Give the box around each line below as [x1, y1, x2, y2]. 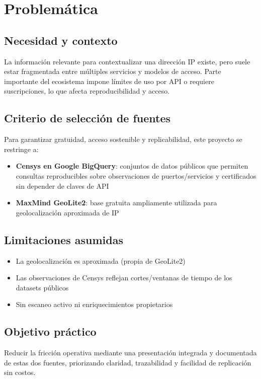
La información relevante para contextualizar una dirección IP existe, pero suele [4, 56, 250, 66]
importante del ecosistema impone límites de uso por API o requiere [4, 75, 214, 86]
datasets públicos [16, 282, 69, 292]
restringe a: [4, 143, 39, 154]
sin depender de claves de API [16, 180, 109, 191]
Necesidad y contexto [4, 32, 118, 48]
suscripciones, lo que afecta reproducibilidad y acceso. [4, 86, 170, 96]
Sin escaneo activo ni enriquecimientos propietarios [16, 299, 173, 310]
